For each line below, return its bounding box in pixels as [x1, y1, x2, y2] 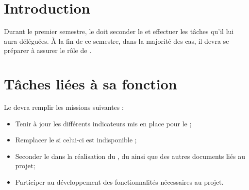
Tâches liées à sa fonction [4, 74, 177, 94]
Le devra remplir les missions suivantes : [4, 102, 124, 112]
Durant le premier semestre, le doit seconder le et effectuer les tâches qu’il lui [4, 26, 234, 36]
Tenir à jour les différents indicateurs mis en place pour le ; [15, 118, 192, 128]
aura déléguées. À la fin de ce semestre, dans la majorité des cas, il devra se [4, 35, 229, 46]
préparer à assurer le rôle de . [4, 45, 92, 55]
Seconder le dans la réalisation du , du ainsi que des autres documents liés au [15, 151, 245, 161]
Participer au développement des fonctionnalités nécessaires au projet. [15, 177, 224, 187]
